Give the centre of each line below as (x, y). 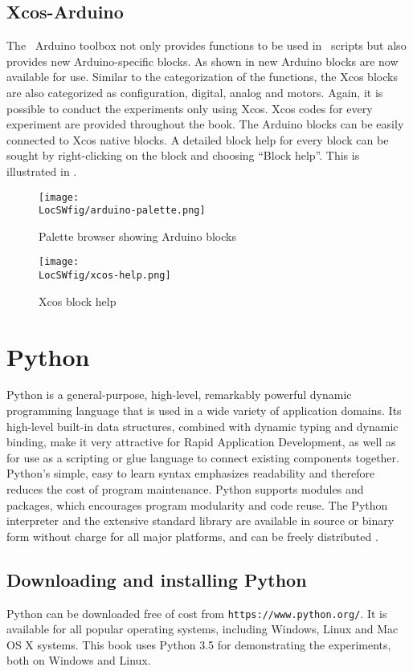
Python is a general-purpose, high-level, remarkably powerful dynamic (179, 394)
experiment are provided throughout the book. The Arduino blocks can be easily (205, 124)
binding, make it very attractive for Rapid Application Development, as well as (201, 442)
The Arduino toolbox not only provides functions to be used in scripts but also (206, 45)
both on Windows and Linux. (79, 660)
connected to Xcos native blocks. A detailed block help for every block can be (198, 139)
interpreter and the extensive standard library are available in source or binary (200, 521)
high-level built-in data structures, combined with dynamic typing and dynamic (202, 426)
